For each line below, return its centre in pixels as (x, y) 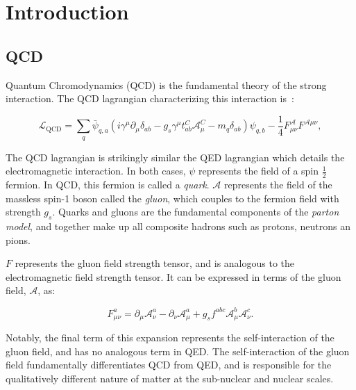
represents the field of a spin (259, 171)
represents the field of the (278, 185)
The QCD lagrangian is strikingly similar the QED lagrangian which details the (175, 157)
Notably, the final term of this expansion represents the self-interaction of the (170, 337)
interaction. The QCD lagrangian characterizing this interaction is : (150, 98)
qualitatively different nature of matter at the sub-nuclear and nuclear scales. (170, 378)
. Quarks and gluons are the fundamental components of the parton (196, 212)
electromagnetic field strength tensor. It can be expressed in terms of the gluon (173, 276)
